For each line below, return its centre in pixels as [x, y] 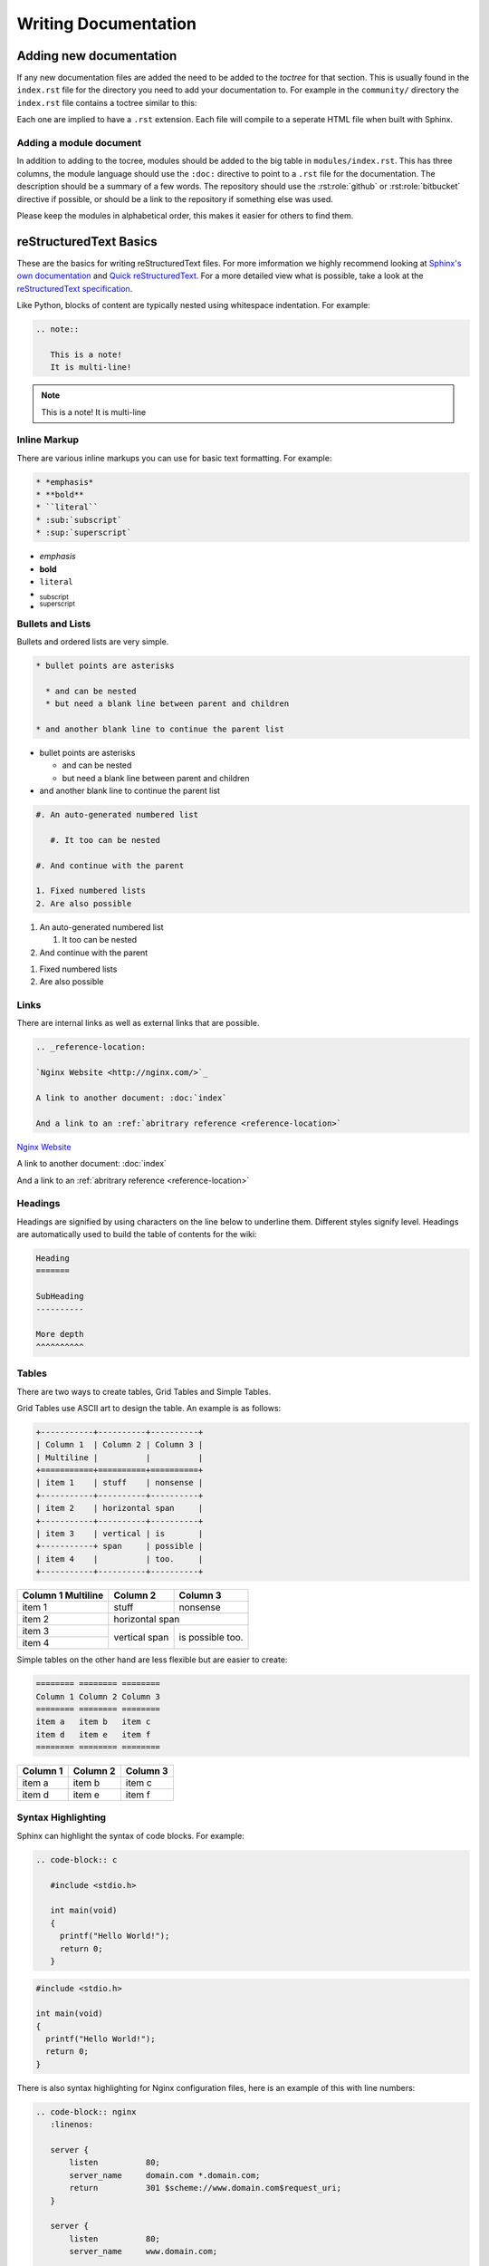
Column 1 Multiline [63, 1595]
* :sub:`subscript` [79, 520]
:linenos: [72, 2125]
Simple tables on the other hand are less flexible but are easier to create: [152, 1660]
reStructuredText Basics [87, 242]
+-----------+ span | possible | [120, 1546]
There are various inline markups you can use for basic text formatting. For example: [174, 458]
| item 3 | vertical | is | [120, 1534]
